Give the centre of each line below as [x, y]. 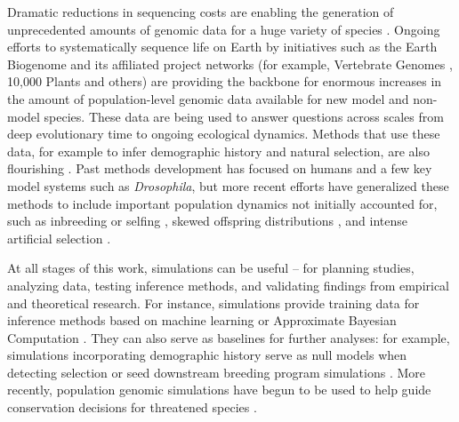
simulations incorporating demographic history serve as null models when [207, 355]
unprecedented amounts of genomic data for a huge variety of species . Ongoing [224, 29]
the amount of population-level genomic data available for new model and [208, 98]
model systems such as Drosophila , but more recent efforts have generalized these [228, 185]
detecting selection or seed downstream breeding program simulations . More [217, 372]
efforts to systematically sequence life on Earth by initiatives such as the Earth [222, 47]
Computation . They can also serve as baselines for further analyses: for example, [229, 337]
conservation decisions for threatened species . [132, 407]
